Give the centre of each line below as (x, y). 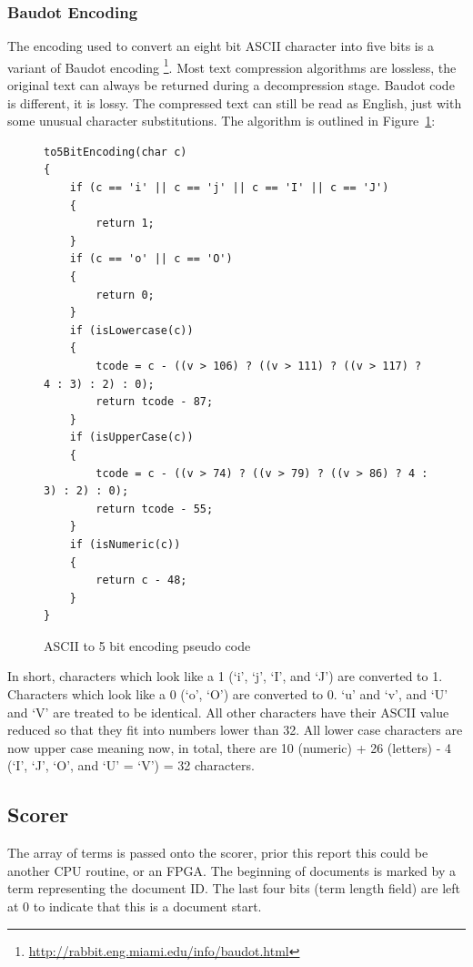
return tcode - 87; (155, 402)
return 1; (125, 224)
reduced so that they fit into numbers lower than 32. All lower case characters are (235, 730)
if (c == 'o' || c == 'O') (151, 259)
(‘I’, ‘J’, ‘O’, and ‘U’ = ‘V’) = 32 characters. (131, 765)
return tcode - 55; (155, 509)
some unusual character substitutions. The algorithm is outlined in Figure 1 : (221, 121)
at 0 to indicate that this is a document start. (135, 906)
